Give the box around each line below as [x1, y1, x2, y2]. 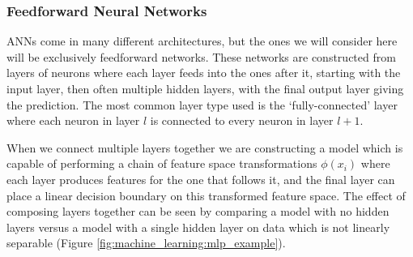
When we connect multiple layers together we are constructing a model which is [6, 139, 403, 156]
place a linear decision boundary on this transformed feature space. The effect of [6, 186, 406, 203]
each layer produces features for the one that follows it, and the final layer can [6, 170, 395, 187]
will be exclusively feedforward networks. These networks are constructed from [6, 48, 396, 65]
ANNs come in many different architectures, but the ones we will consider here [6, 32, 398, 49]
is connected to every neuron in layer [150, 112, 334, 129]
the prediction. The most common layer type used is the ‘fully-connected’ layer [6, 96, 398, 113]
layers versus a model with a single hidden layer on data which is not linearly [6, 218, 390, 235]
